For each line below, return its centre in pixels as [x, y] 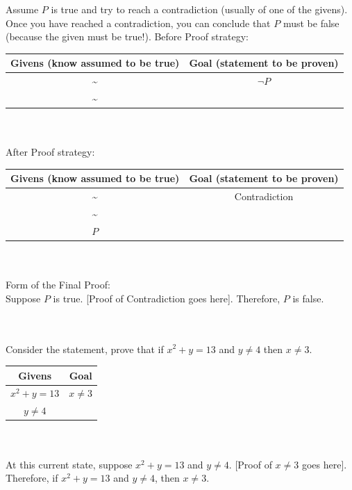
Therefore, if [32, 478]
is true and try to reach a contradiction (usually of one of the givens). [199, 9]
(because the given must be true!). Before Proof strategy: [127, 36]
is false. [308, 298]
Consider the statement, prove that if [85, 349]
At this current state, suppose [69, 464]
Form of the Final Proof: [58, 285]
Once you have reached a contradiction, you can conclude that [138, 23]
